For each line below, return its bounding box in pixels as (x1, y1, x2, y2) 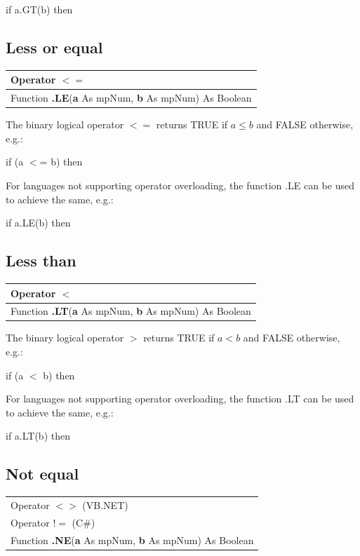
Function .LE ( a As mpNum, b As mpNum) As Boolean (11, 90, 252, 105)
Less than (6, 250, 76, 271)
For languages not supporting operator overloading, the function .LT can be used (6, 391, 354, 406)
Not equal (6, 463, 79, 484)
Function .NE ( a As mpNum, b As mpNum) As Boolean (11, 532, 254, 547)
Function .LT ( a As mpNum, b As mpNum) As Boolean (11, 304, 251, 318)
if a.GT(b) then (6, 2, 73, 16)
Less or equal (6, 36, 103, 57)
